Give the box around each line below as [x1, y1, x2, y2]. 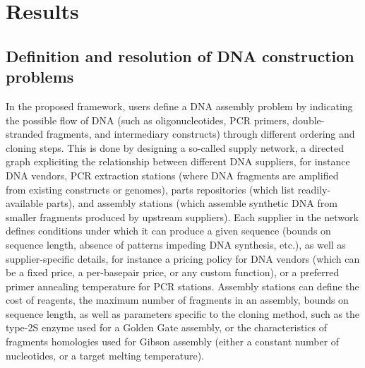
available [6, 196, 43, 210]
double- [292, 112, 325, 127]
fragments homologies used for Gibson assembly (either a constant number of [6, 334, 340, 349]
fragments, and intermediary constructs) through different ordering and [46, 126, 355, 141]
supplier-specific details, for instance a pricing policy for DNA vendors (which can [6, 251, 360, 266]
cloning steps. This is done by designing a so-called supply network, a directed [6, 140, 344, 155]
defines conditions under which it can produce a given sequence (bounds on [6, 223, 331, 238]
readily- [297, 182, 331, 196]
